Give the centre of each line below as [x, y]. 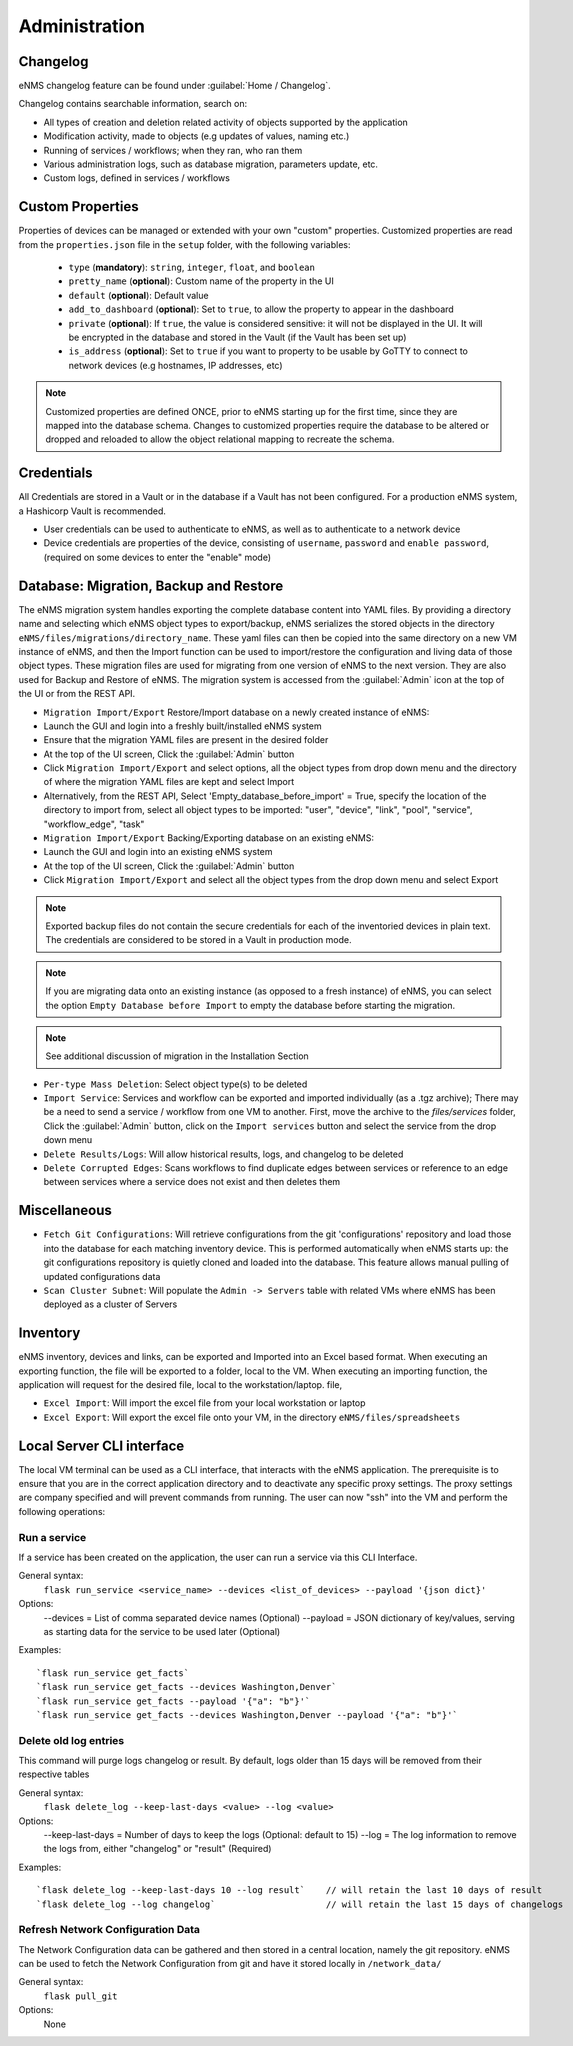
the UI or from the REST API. [77, 694]
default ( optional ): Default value [138, 295]
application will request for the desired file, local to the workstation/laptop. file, [180, 1384]
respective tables [54, 1774]
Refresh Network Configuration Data [109, 1930]
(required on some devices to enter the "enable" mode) [157, 557]
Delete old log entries [71, 1740]
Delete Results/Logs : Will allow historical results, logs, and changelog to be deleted [223, 1154]
